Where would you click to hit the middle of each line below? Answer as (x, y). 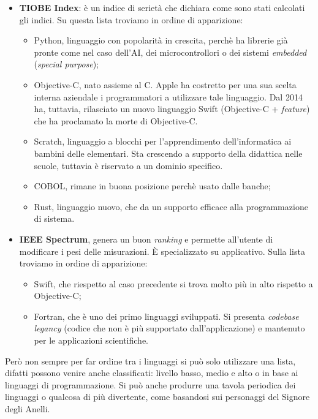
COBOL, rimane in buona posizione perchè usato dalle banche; (152, 186)
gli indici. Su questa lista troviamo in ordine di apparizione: (131, 19)
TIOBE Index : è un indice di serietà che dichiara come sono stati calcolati (162, 7)
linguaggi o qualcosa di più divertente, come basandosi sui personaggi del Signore (157, 397)
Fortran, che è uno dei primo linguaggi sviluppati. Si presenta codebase (166, 316)
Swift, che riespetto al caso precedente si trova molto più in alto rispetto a (173, 283)
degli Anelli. (28, 409)
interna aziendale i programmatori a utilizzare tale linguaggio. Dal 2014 (168, 96)
